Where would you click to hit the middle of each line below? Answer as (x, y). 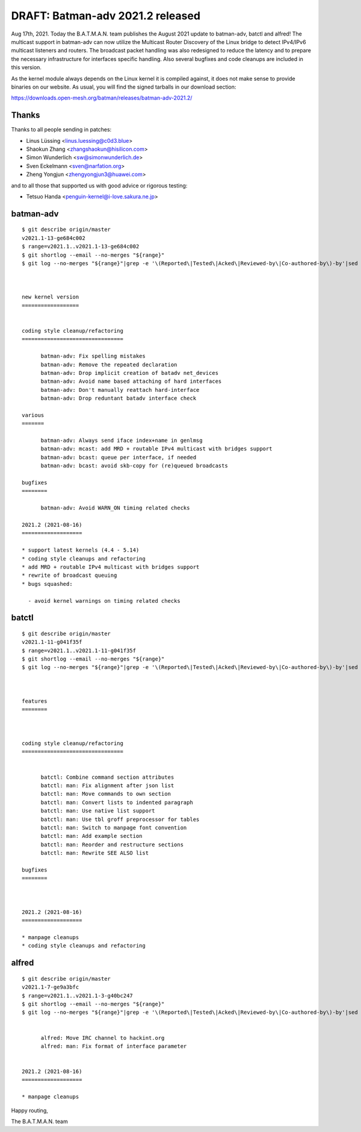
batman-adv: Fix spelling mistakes (93, 356)
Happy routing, (29, 1110)
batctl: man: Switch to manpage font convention (114, 828)
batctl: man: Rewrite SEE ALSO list (95, 853)
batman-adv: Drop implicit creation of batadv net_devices (130, 373)
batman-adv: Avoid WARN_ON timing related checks (115, 508)
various (33, 415)
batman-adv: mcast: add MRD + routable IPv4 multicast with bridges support (156, 449)
